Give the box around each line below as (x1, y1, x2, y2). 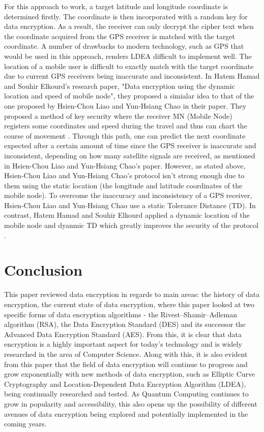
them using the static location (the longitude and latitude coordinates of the (4, 180, 243, 190)
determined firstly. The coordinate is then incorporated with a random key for (4, 11, 248, 21)
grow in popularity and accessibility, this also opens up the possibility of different (4, 398, 257, 409)
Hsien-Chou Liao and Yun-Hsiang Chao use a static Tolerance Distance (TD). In (4, 200, 256, 210)
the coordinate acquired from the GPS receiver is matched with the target (4, 30, 236, 41)
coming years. (4, 418, 47, 429)
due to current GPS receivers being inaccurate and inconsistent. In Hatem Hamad (4, 71, 260, 81)
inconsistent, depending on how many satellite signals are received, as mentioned (4, 150, 255, 160)
